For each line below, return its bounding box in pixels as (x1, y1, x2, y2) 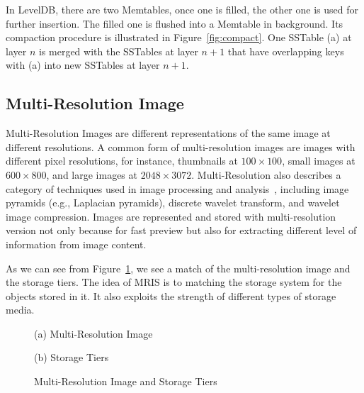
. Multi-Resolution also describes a (191, 167, 341, 182)
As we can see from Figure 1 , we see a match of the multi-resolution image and (6, 260, 351, 275)
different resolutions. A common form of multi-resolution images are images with (6, 139, 356, 154)
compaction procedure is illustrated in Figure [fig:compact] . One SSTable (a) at (6, 30, 352, 45)
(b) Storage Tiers (34, 350, 109, 365)
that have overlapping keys (227, 43, 344, 58)
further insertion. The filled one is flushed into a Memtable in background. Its (6, 16, 343, 31)
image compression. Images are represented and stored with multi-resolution (6, 209, 336, 223)
